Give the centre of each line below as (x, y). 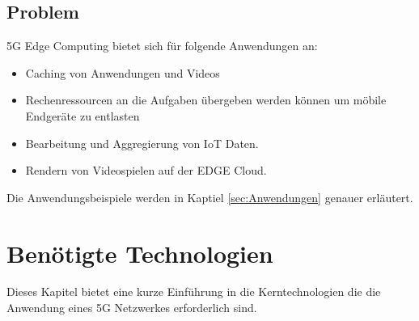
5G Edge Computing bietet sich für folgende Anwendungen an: (162, 46)
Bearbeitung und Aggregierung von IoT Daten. (142, 143)
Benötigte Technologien (140, 253)
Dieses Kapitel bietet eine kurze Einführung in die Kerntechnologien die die (194, 291)
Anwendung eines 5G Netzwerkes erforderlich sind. (132, 308)
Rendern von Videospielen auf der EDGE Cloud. (146, 170)
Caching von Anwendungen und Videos (123, 72)
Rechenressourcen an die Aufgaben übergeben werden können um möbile (206, 100)
